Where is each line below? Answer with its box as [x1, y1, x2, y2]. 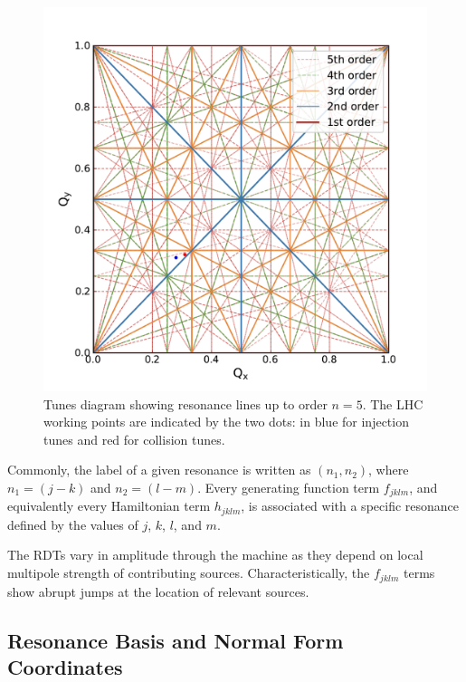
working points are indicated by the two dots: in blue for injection [43, 412, 409, 431]
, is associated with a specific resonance [241, 496, 460, 515]
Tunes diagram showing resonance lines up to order [43, 394, 328, 413]
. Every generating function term [197, 477, 380, 496]
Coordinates [7, 652, 123, 680]
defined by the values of [7, 514, 138, 533]
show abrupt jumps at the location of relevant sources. [7, 581, 309, 600]
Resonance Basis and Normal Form [7, 626, 344, 654]
